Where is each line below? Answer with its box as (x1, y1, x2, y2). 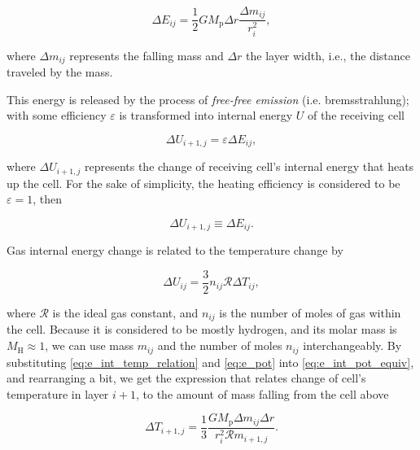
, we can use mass (45, 337, 133, 354)
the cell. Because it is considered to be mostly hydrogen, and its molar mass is (7, 321, 397, 338)
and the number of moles (157, 337, 282, 354)
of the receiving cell (307, 107, 405, 124)
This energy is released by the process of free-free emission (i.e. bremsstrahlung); (7, 90, 409, 107)
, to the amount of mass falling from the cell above (135, 385, 389, 402)
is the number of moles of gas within (219, 304, 401, 321)
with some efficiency (7, 107, 107, 124)
